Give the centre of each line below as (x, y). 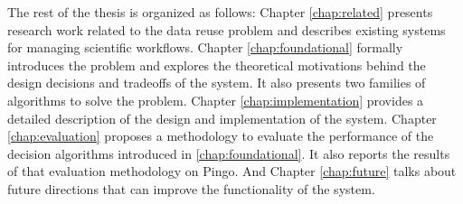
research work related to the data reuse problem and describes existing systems (227, 29)
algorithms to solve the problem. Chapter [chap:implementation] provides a (216, 100)
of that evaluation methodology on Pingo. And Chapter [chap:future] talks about (232, 171)
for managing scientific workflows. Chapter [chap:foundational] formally (205, 47)
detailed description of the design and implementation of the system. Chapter (222, 118)
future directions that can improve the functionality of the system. (191, 188)
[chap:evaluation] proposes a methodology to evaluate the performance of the (221, 136)
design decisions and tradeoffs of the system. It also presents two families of (217, 83)
